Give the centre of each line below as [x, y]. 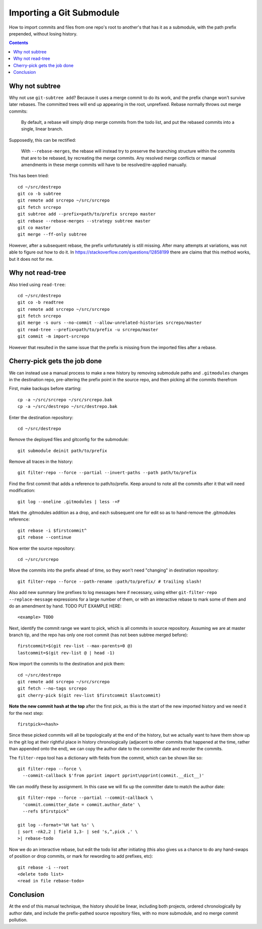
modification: [22, 490]
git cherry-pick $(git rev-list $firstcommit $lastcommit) [89, 695]
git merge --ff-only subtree [52, 235]
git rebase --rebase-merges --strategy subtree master [84, 221]
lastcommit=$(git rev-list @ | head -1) [66, 653]
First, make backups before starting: [45, 388]
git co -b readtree [41, 303]
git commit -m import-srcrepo [54, 337]
